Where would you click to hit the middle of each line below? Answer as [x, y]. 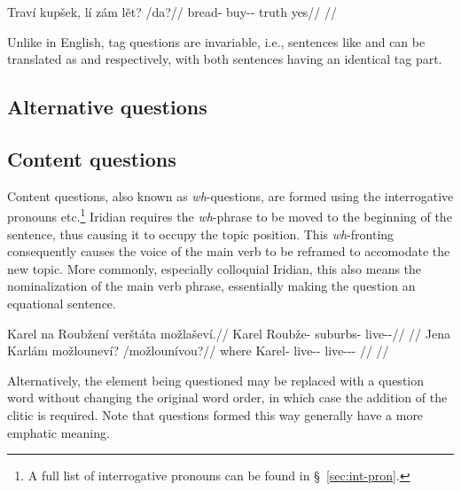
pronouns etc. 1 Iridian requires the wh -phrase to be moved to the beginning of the [230, 215]
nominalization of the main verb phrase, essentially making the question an [211, 286]
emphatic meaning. [59, 432]
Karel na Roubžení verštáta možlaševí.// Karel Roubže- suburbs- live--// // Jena [229, 333]
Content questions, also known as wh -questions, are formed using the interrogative [230, 195]
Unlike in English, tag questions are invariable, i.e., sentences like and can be [216, 41]
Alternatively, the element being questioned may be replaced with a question [216, 380]
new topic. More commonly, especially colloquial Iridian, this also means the [215, 268]
